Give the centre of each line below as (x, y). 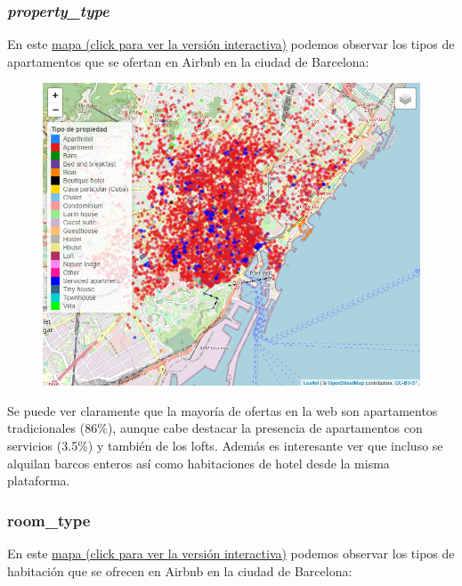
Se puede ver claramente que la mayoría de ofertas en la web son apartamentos (223, 410)
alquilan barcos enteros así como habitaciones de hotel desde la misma (199, 463)
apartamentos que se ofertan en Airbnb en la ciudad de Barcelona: (188, 61)
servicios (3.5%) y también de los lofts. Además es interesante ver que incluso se (225, 445)
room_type (49, 520)
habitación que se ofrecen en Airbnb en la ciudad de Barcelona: (180, 570)
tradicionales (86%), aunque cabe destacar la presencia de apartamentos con (215, 428)
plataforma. (39, 480)
